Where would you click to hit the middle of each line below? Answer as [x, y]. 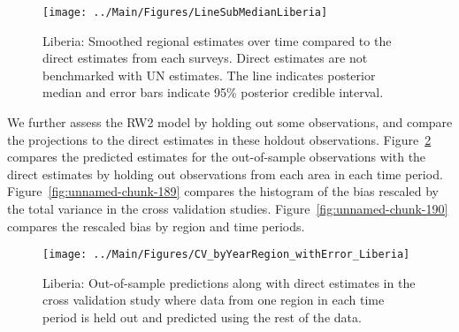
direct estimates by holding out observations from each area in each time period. [225, 174]
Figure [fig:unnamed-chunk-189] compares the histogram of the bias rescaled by [223, 191]
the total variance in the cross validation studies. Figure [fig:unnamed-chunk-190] [228, 208]
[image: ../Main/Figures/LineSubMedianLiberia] [185, 12]
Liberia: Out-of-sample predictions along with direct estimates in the [229, 282]
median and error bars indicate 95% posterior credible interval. [213, 92]
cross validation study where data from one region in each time [214, 300]
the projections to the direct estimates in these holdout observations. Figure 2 [219, 139]
